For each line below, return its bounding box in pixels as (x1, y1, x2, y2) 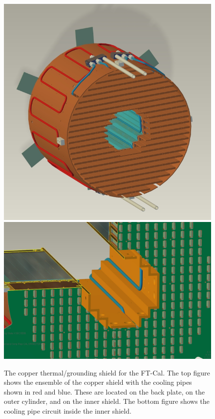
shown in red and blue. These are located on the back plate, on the (4, 386, 205, 397)
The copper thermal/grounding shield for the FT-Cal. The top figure (4, 367, 210, 377)
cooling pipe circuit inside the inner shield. (4, 405, 131, 416)
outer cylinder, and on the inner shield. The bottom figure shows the (4, 396, 210, 406)
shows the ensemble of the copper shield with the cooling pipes (4, 377, 192, 387)
